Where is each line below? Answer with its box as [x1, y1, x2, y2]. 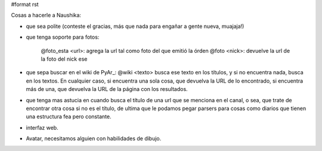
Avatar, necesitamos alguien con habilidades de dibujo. [26, 135, 162, 142]
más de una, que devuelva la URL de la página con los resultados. [26, 86, 188, 93]
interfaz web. [26, 124, 59, 131]
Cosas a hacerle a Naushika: [11, 12, 82, 19]
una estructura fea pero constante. [26, 113, 112, 120]
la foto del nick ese [41, 55, 88, 62]
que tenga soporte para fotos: [26, 33, 100, 41]
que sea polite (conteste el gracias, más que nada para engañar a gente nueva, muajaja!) [26, 23, 244, 30]
